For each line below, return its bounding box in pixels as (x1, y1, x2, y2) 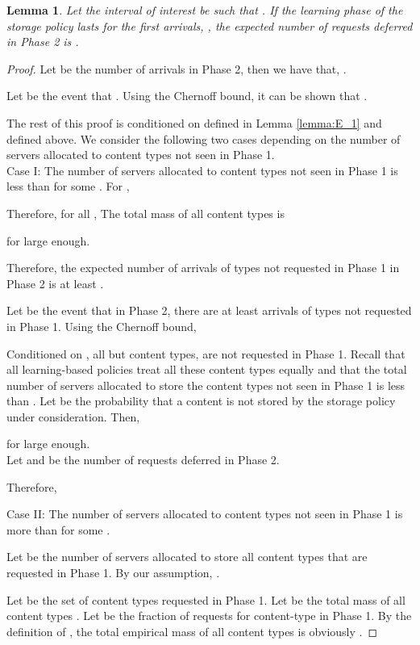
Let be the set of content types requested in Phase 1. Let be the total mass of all (6, 591, 405, 608)
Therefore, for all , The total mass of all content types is (6, 204, 285, 221)
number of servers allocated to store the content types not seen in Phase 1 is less (6, 376, 405, 393)
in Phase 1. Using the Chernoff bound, (6, 317, 197, 334)
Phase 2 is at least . (6, 274, 104, 291)
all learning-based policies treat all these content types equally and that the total (6, 361, 407, 378)
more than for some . (6, 521, 110, 538)
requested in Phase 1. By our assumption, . (6, 564, 220, 581)
